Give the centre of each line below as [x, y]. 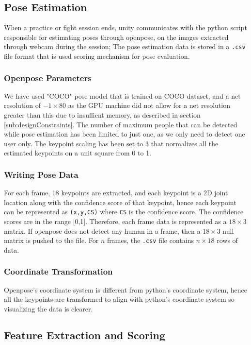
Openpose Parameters [48, 78]
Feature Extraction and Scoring [85, 335]
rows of [227, 240]
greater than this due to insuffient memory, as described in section [102, 115]
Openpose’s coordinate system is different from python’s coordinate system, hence [126, 289]
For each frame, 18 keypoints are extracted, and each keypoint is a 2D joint [116, 193]
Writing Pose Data [41, 174]
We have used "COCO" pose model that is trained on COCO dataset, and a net [122, 95]
